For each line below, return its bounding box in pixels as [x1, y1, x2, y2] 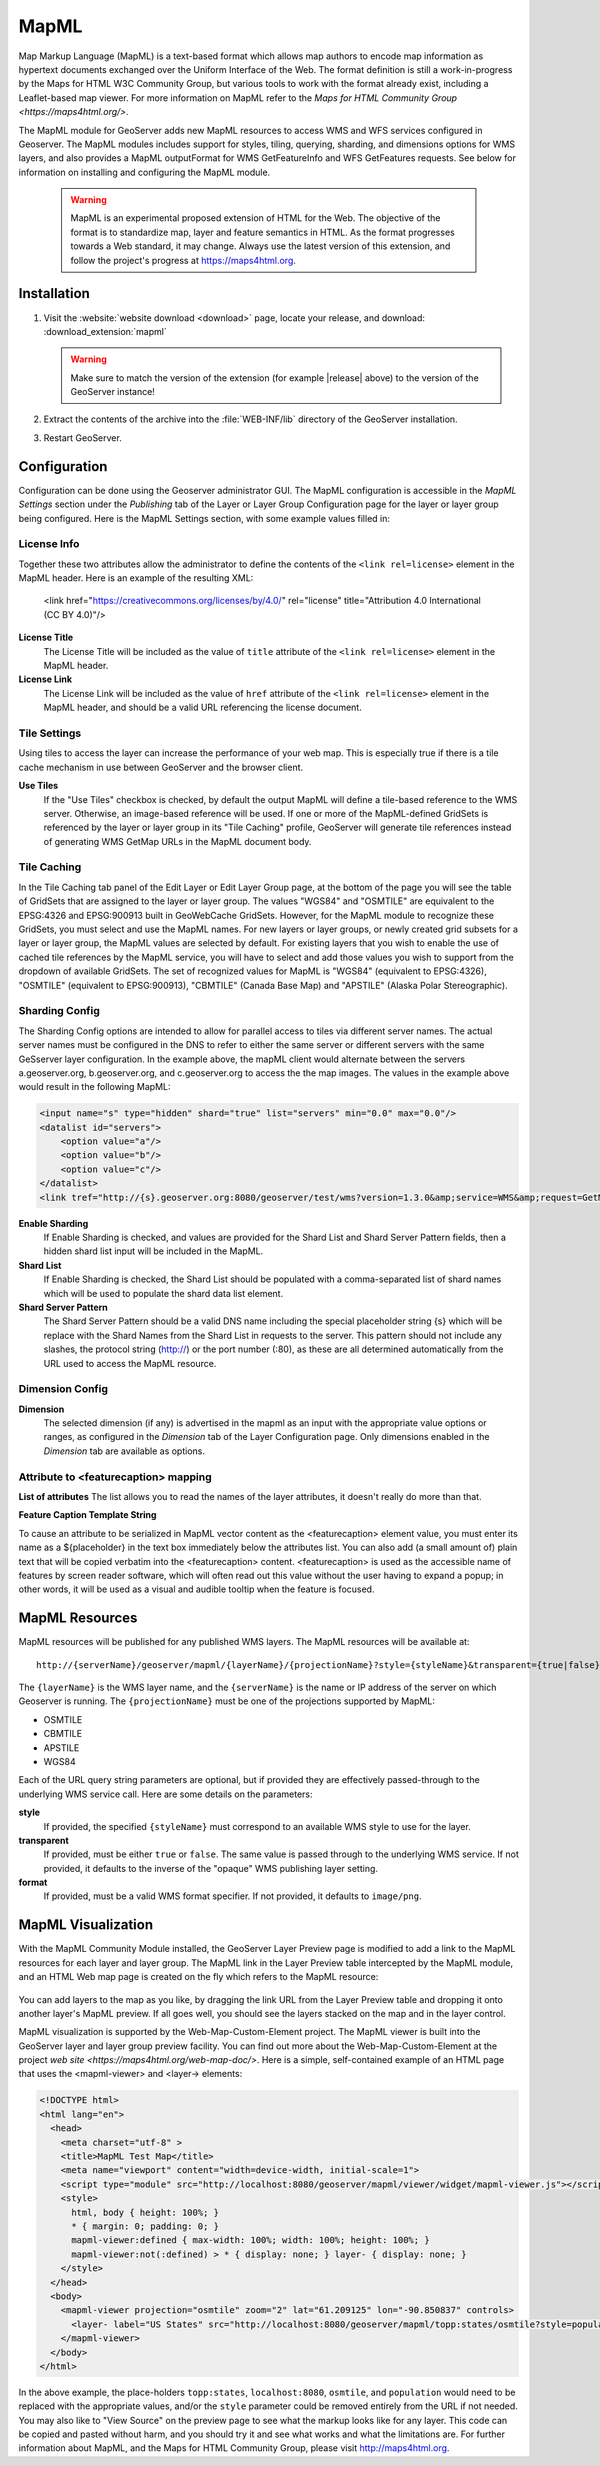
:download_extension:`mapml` [43, 325, 167, 337]
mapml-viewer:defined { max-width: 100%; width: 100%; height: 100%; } [71, 2235, 430, 2246]
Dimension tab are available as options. [43, 1445, 205, 1457]
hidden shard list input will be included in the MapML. [43, 1245, 264, 1257]
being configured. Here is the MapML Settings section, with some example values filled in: [18, 512, 390, 524]
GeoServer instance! [70, 386, 155, 398]
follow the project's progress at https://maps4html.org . [70, 254, 297, 266]
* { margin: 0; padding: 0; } [71, 2220, 220, 2232]
